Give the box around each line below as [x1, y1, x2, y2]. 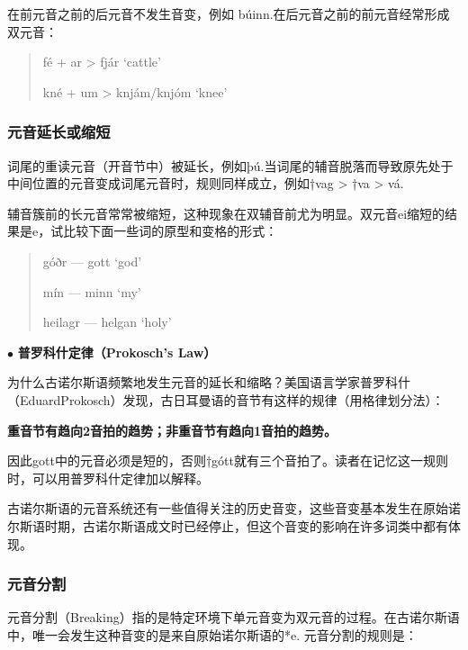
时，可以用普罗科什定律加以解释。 [7, 468, 209, 487]
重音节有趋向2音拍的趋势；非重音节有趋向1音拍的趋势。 [7, 420, 337, 439]
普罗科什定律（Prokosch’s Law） [17, 342, 217, 361]
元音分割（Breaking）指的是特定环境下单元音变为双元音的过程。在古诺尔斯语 [7, 608, 460, 627]
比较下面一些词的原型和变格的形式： [63, 221, 278, 240]
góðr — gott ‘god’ [42, 251, 142, 270]
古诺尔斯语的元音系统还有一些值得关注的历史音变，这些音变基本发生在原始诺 [7, 499, 461, 518]
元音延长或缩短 [7, 121, 111, 143]
